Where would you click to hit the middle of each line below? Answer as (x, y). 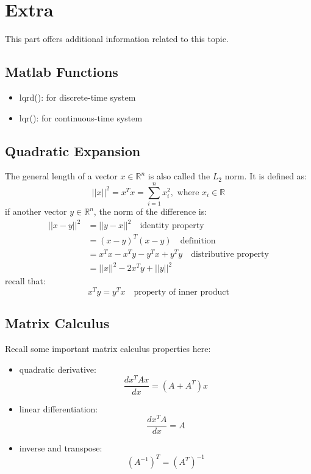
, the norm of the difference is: (150, 211)
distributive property (230, 254)
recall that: (25, 281)
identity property (172, 226)
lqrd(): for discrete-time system (77, 97)
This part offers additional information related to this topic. (117, 39)
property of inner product (181, 292)
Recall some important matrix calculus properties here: (108, 349)
